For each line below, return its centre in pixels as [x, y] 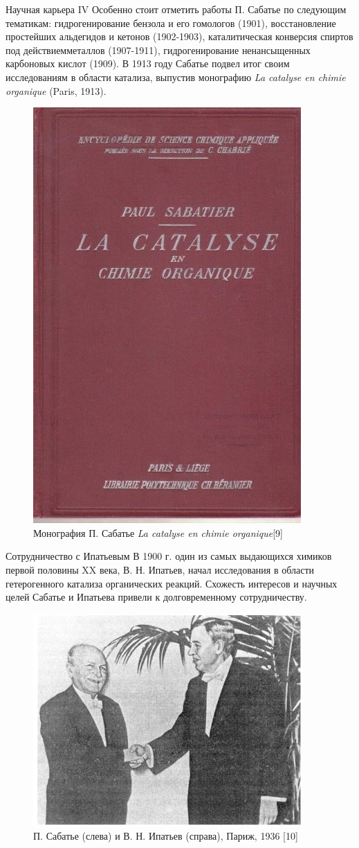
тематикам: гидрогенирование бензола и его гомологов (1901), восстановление [171, 23]
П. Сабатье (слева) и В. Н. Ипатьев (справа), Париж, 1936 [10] [166, 836]
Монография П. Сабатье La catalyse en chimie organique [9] [158, 532]
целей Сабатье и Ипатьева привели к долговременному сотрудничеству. [156, 597]
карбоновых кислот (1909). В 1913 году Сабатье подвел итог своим [148, 63]
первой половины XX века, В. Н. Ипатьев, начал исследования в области [160, 569]
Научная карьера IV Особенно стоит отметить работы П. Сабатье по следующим [176, 9]
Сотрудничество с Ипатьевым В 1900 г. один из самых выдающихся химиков [169, 556]
